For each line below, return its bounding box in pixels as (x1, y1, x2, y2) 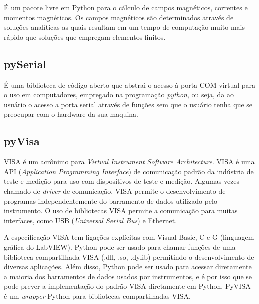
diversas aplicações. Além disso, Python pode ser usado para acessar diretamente (4, 261, 252, 272)
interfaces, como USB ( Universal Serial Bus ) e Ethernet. (4, 215, 177, 225)
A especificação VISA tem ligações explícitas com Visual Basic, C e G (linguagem (4, 232, 254, 242)
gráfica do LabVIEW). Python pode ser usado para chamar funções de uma (4, 241, 236, 252)
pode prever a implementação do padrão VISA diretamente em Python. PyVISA (4, 281, 251, 291)
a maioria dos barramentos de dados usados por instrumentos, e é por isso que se (4, 271, 252, 281)
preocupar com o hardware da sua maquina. (4, 109, 138, 119)
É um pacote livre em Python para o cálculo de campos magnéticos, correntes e (4, 2, 248, 12)
